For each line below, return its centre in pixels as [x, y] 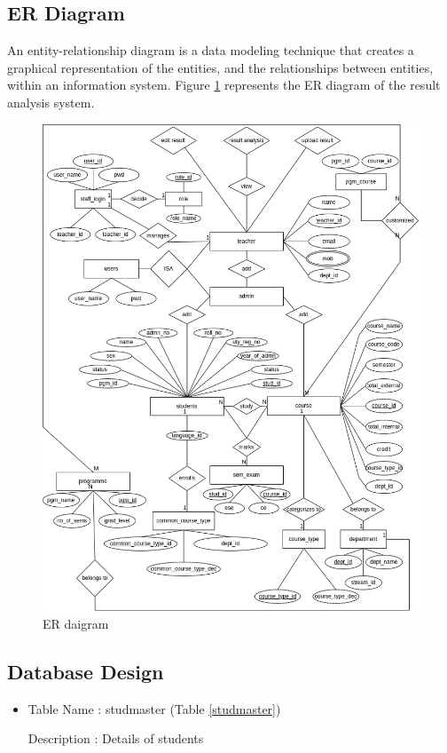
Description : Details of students [116, 738]
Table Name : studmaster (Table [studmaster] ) [154, 708]
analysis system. [51, 102]
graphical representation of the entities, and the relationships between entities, [220, 67]
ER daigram [76, 624]
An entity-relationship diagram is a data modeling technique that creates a [211, 50]
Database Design [86, 672]
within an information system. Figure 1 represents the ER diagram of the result [224, 85]
